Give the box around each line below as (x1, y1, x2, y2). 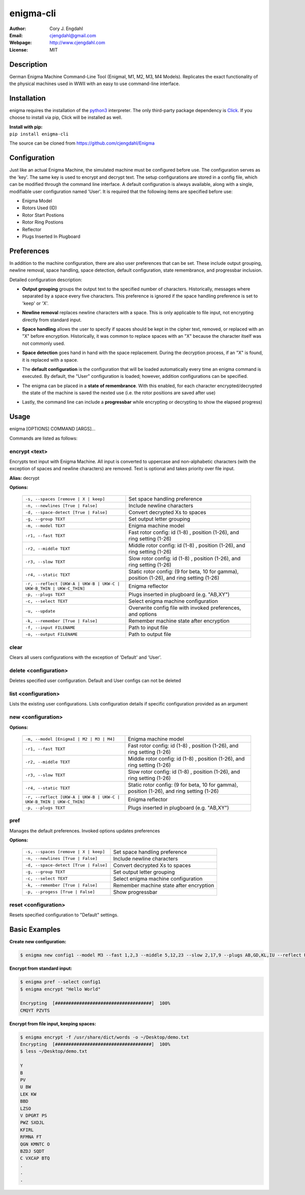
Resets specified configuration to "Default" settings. (9, 912, 119, 918)
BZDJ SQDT (20, 1148, 45, 1154)
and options (128, 611, 157, 618)
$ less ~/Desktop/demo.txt (20, 1048, 87, 1054)
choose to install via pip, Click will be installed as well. (9, 115, 123, 121)
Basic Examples (9, 925, 61, 934)
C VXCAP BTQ (20, 1155, 50, 1161)
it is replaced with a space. (22, 357, 78, 363)
